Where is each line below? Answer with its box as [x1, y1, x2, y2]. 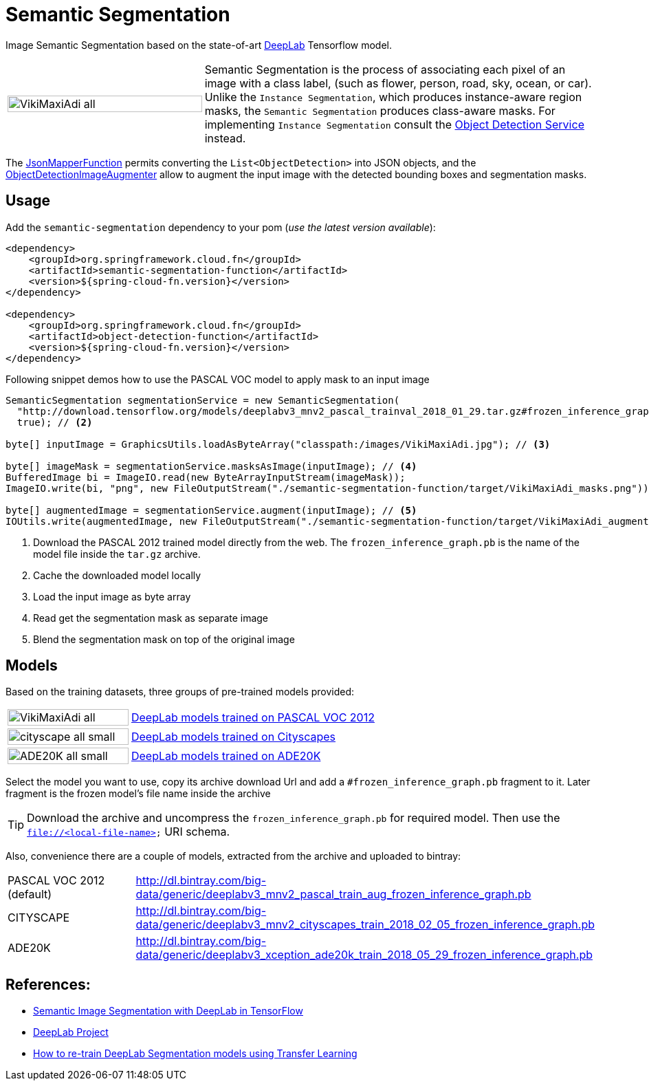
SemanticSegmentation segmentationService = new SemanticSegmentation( [5, 394, 400, 406]
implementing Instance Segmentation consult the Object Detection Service [204, 117, 584, 131]
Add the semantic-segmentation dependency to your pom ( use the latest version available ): [5, 221, 436, 233]
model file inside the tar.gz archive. [33, 547, 201, 560]
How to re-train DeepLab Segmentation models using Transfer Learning [33, 1047, 357, 1060]
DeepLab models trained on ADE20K [131, 749, 321, 763]
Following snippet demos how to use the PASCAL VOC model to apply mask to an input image [5, 373, 430, 385]
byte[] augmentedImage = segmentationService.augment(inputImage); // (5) [5, 504, 417, 516]
